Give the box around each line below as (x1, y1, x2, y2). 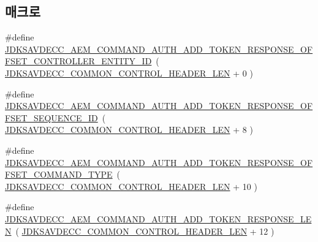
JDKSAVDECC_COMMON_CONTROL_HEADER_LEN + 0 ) (5, 66, 253, 79)
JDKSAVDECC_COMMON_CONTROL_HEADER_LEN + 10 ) (5, 180, 257, 192)
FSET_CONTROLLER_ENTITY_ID (5, 55, 152, 67)
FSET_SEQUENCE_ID (5, 111, 98, 124)
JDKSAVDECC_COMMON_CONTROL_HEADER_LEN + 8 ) (5, 123, 253, 136)
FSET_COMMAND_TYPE (5, 168, 113, 181)
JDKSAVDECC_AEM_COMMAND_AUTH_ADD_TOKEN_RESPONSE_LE (5, 212, 312, 225)
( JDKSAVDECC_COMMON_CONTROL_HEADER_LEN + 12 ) (15, 224, 274, 237)
